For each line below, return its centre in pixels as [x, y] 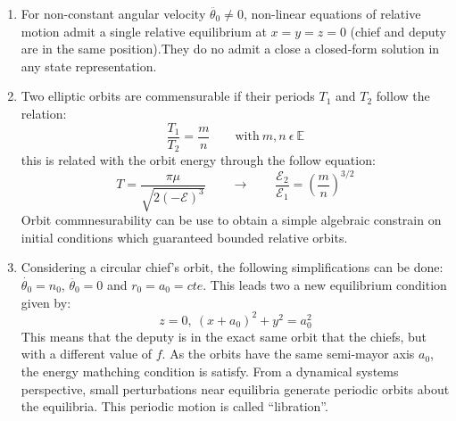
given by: [46, 302]
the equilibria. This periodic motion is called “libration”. [174, 406]
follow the [403, 96]
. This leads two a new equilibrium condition [325, 284]
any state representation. [89, 66]
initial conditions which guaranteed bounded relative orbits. [184, 237]
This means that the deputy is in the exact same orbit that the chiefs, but [224, 336]
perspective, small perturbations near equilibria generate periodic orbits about [235, 388]
